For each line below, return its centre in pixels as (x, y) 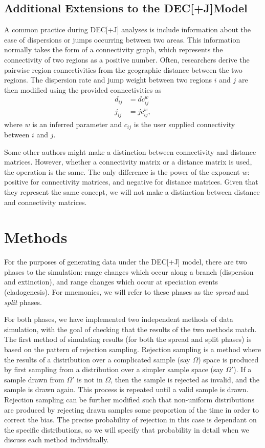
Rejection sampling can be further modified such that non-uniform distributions (129, 399)
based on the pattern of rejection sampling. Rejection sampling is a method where (133, 349)
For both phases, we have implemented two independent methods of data (119, 319)
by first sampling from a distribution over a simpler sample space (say (114, 369)
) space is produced (228, 359)
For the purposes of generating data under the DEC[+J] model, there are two (126, 262)
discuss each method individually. (57, 440)
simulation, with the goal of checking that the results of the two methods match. (130, 329)
